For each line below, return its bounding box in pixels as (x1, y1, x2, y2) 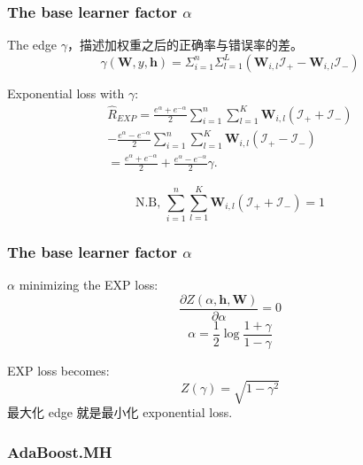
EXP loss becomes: (7, 360, 110, 379)
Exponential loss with (7, 83, 125, 102)
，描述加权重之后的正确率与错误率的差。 (66, 35, 303, 54)
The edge (7, 35, 57, 54)
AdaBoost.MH (7, 440, 112, 462)
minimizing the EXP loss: (19, 275, 158, 294)
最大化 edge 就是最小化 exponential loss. (7, 403, 233, 422)
